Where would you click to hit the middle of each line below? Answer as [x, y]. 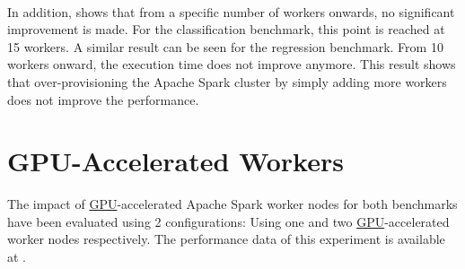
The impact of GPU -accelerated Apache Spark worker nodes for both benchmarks [232, 204]
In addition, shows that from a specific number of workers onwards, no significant [231, 11]
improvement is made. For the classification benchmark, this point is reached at [226, 29]
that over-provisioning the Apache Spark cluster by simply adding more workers [227, 81]
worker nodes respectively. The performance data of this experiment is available [226, 239]
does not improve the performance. [103, 99]
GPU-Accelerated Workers [175, 161]
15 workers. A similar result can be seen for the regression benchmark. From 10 [225, 46]
